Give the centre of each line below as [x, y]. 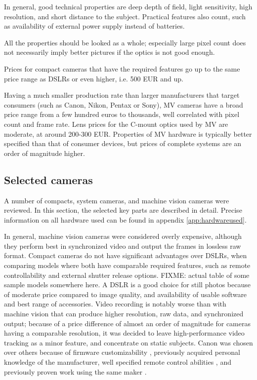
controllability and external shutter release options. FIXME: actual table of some [127, 275]
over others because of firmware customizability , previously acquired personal [122, 352]
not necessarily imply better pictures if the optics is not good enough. [109, 52]
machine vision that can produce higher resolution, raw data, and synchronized [124, 314]
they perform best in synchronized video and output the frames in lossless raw [123, 246]
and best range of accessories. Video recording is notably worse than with [115, 304]
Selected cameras [48, 179]
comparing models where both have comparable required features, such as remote [127, 265]
